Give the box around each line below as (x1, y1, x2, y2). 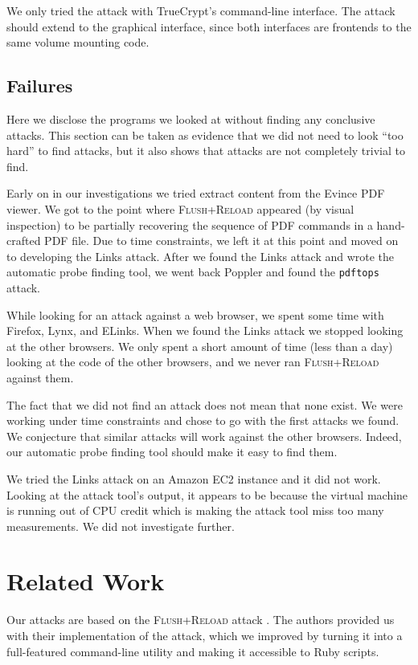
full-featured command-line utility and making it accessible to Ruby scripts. (6, 643, 379, 659)
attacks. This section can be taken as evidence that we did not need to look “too (6, 126, 404, 143)
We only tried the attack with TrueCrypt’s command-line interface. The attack (6, 2, 395, 18)
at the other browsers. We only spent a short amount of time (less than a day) (6, 337, 393, 354)
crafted (6, 232, 41, 249)
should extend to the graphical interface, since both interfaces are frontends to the (6, 18, 412, 35)
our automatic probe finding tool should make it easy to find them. (6, 443, 338, 460)
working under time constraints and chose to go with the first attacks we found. (6, 412, 400, 429)
